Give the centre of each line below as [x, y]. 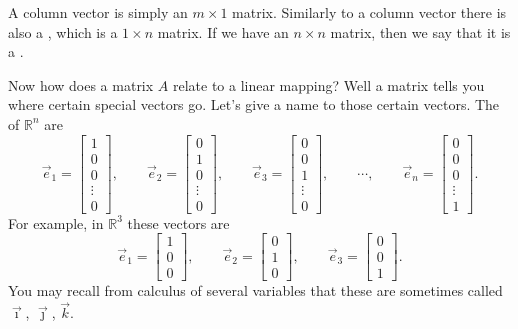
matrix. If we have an [223, 31]
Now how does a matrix [81, 84]
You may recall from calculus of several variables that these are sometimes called [255, 290]
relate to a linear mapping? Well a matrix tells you [328, 84]
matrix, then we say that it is [420, 31]
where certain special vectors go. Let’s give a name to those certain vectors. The [254, 104]
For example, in [56, 222]
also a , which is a [63, 31]
